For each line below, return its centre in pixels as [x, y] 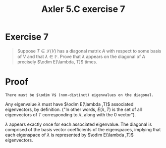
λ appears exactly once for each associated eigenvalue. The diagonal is [79, 124]
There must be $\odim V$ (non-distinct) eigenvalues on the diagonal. [80, 95]
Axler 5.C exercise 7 [83, 9]
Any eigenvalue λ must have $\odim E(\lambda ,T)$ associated [69, 104]
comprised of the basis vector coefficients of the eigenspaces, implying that [83, 129]
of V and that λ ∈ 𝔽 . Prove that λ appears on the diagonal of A [81, 56]
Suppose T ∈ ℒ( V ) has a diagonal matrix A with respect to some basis [89, 51]
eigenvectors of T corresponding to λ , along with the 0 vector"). [71, 114]
